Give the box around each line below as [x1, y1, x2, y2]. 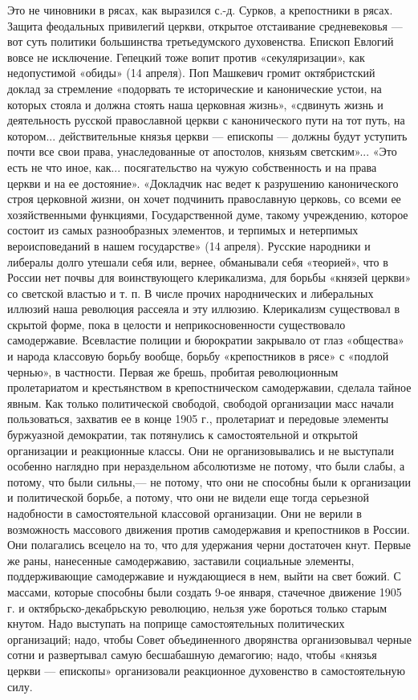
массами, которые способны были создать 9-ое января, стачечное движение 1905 [7, 583, 402, 600]
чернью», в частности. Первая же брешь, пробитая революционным [7, 363, 339, 380]
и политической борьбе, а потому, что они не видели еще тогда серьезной [7, 489, 370, 506]
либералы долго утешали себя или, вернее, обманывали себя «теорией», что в [7, 253, 388, 270]
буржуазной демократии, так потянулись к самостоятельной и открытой [7, 426, 358, 443]
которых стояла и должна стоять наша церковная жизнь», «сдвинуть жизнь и [7, 96, 384, 112]
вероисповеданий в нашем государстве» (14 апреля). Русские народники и [7, 237, 371, 254]
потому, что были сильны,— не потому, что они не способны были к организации [7, 473, 411, 490]
